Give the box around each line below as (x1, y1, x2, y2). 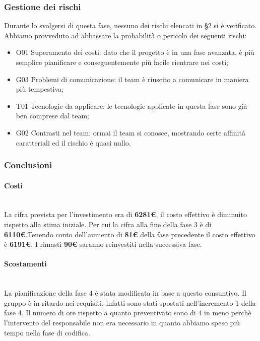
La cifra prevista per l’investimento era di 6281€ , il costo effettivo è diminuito (4, 209, 247, 220)
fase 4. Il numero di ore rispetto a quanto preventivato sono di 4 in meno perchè (4, 307, 251, 318)
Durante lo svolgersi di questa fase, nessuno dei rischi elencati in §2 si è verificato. (4, 20, 257, 31)
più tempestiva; (16, 84, 63, 94)
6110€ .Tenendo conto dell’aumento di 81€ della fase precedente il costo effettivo (4, 229, 255, 239)
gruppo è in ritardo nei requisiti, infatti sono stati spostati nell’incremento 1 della (4, 297, 256, 308)
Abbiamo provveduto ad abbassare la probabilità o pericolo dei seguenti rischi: (4, 30, 247, 40)
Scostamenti (4, 258, 47, 269)
